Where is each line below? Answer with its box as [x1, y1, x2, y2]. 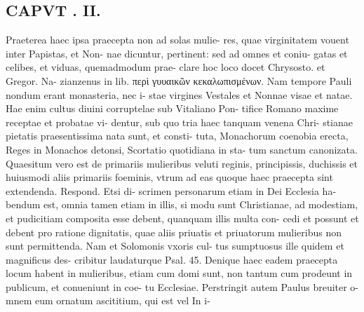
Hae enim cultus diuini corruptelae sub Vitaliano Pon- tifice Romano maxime [6, 101, 339, 116]
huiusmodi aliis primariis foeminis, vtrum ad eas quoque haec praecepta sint [6, 170, 333, 184]
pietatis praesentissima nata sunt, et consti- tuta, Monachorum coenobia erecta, [6, 128, 349, 143]
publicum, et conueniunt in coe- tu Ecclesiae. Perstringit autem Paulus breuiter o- [6, 279, 359, 294]
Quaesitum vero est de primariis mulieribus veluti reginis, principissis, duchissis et [6, 156, 358, 170]
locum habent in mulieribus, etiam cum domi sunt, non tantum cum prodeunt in [6, 266, 353, 280]
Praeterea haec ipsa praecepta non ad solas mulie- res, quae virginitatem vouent [6, 32, 349, 47]
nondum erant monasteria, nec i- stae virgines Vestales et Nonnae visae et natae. [6, 87, 353, 102]
